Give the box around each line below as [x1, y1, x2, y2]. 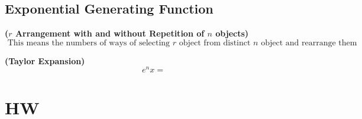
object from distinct [179, 38, 251, 47]
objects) [215, 27, 249, 39]
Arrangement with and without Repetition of [15, 27, 205, 39]
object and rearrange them [261, 38, 357, 47]
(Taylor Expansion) [5, 54, 85, 67]
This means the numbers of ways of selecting [7, 38, 170, 47]
